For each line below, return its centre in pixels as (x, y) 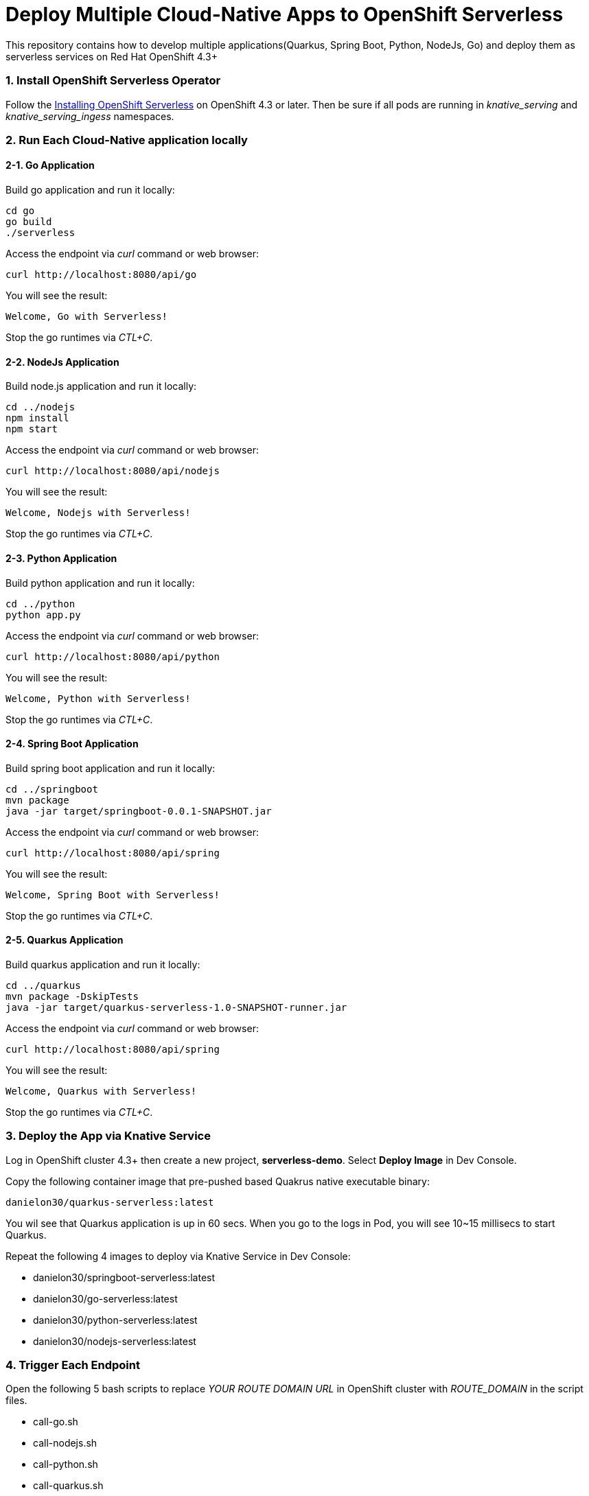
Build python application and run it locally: (100, 583)
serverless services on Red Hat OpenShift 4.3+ (112, 56)
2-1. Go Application (50, 165)
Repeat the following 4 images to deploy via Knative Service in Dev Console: (178, 1256)
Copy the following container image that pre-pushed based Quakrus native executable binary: (218, 1181)
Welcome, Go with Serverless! (87, 317)
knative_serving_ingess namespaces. (90, 116)
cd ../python (41, 604)
